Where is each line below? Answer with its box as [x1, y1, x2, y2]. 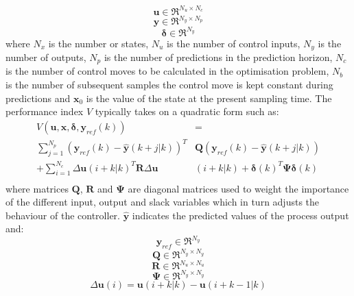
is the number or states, [48, 36, 149, 50]
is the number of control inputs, [167, 36, 300, 50]
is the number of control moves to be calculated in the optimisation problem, [5, 64, 329, 78]
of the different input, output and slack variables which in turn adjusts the [5, 195, 320, 209]
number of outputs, [5, 49, 86, 64]
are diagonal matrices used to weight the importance [128, 181, 349, 195]
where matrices [5, 181, 69, 195]
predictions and [5, 90, 71, 105]
